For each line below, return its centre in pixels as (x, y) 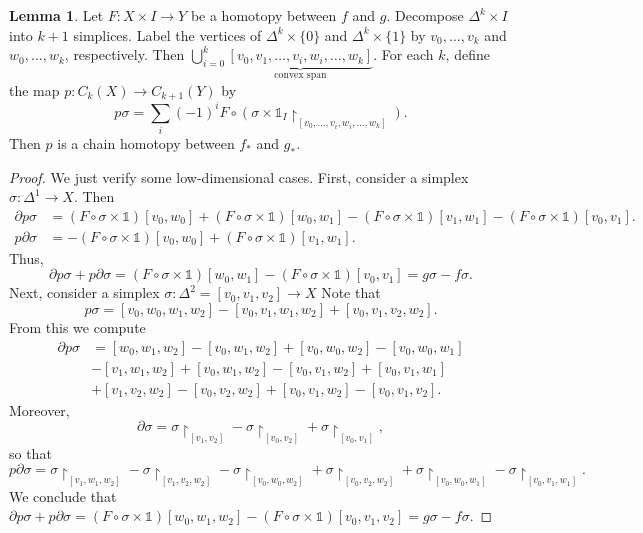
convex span (300, 75)
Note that (351, 292)
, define (467, 54)
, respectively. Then (124, 54)
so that (30, 452)
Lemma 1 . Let (56, 15)
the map (34, 89)
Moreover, (39, 409)
